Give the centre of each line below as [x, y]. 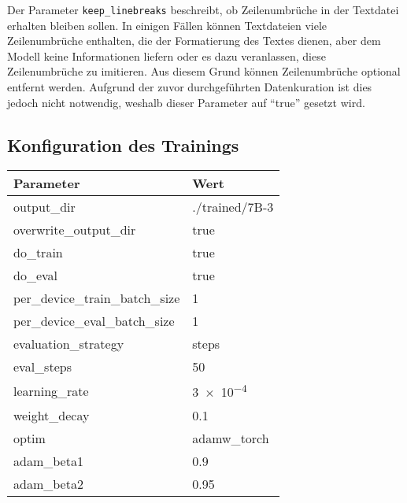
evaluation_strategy [69, 344]
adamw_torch [231, 438]
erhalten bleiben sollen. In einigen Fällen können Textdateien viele [167, 25]
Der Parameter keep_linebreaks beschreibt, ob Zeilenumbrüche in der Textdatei [203, 9]
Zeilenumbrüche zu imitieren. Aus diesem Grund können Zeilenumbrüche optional [204, 71]
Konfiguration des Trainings [123, 144]
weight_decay [52, 415]
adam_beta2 [48, 483]
